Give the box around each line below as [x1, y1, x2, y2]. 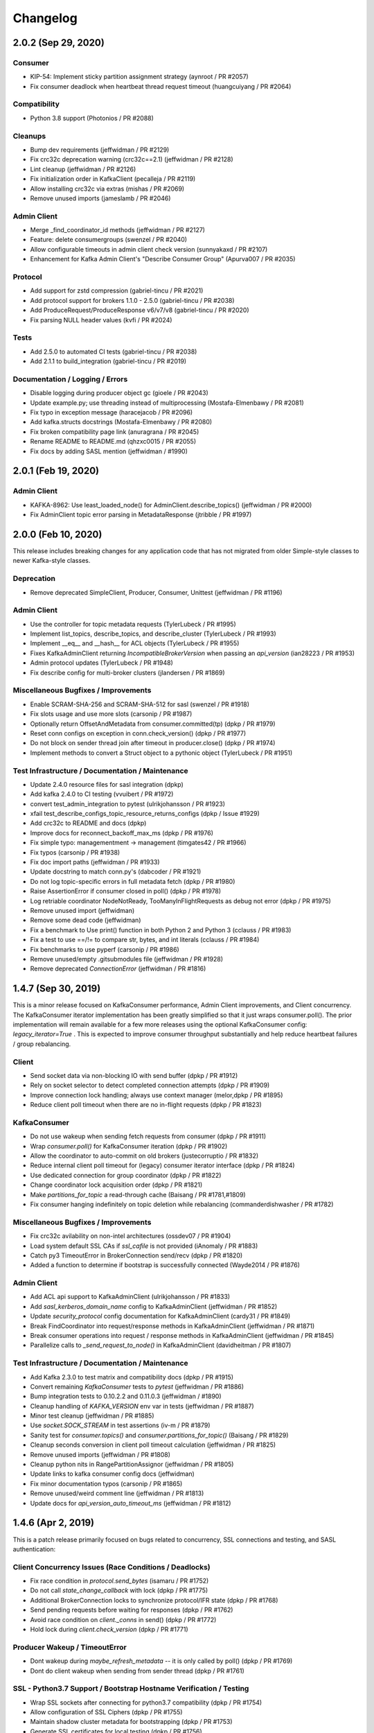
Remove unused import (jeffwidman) [30, 906, 135, 914]
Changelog [12, 10, 78, 26]
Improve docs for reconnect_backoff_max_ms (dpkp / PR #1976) [30, 828, 214, 837]
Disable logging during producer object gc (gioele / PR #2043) [30, 389, 209, 397]
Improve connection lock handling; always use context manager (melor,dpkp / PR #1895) [30, 1090, 283, 1099]
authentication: [12, 1544, 56, 1553]
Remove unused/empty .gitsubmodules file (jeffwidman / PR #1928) [30, 955, 224, 963]
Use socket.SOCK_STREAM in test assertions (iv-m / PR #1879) [30, 1421, 211, 1429]
